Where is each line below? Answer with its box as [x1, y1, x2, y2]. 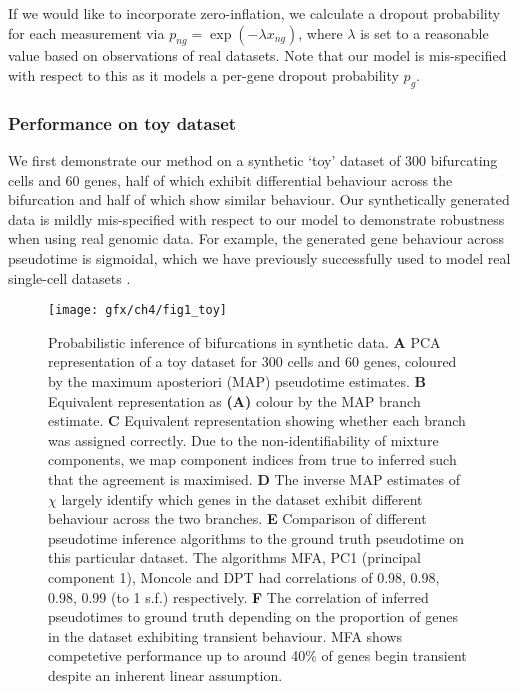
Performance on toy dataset [8, 110, 237, 135]
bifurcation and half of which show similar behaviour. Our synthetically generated [8, 189, 510, 210]
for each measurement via [8, 22, 165, 43]
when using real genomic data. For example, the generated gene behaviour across [8, 228, 505, 249]
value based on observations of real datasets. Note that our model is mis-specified [8, 45, 507, 66]
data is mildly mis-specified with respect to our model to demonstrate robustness [8, 208, 505, 229]
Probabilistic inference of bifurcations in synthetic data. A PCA [48, 331, 441, 352]
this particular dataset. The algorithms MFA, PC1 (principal [48, 547, 421, 568]
